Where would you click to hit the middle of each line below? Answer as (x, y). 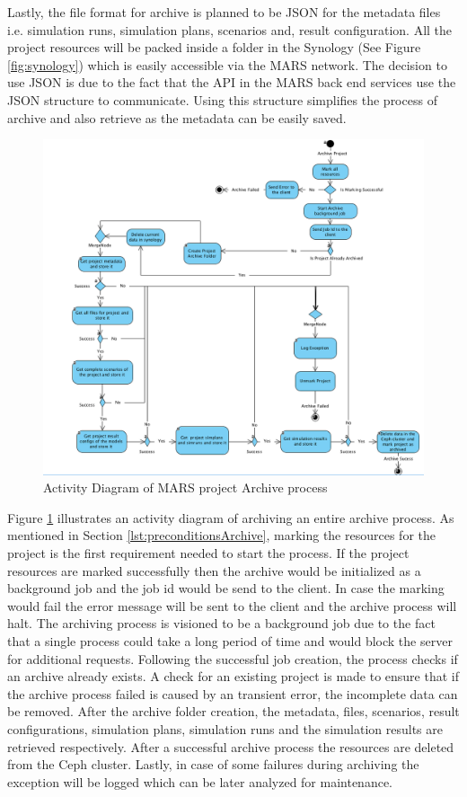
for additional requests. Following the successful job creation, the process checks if (233, 658)
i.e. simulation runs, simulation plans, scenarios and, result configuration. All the (230, 29)
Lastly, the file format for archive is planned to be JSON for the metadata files (224, 12)
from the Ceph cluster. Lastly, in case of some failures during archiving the (213, 764)
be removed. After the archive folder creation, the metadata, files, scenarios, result (233, 711)
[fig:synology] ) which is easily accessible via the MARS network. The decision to (227, 64)
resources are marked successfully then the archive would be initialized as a (214, 570)
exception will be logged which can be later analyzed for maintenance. (200, 781)
